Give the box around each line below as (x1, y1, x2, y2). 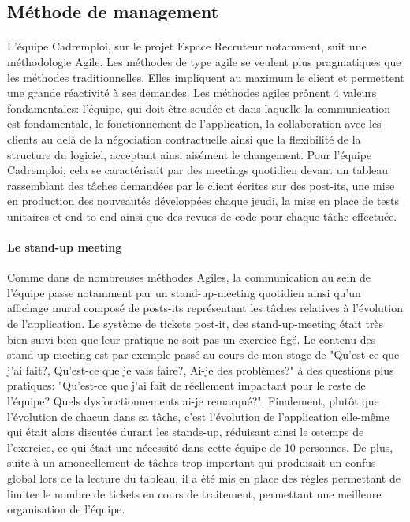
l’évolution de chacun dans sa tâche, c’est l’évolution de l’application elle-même (7, 408, 389, 424)
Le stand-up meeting (7, 239, 122, 255)
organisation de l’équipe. (7, 501, 125, 517)
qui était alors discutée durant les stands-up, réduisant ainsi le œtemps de (7, 423, 364, 440)
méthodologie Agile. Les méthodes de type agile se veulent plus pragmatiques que (7, 53, 401, 69)
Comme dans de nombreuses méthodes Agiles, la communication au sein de (7, 269, 371, 285)
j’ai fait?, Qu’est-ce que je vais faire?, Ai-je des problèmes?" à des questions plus (7, 361, 394, 378)
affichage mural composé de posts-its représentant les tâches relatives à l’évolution (7, 300, 403, 316)
